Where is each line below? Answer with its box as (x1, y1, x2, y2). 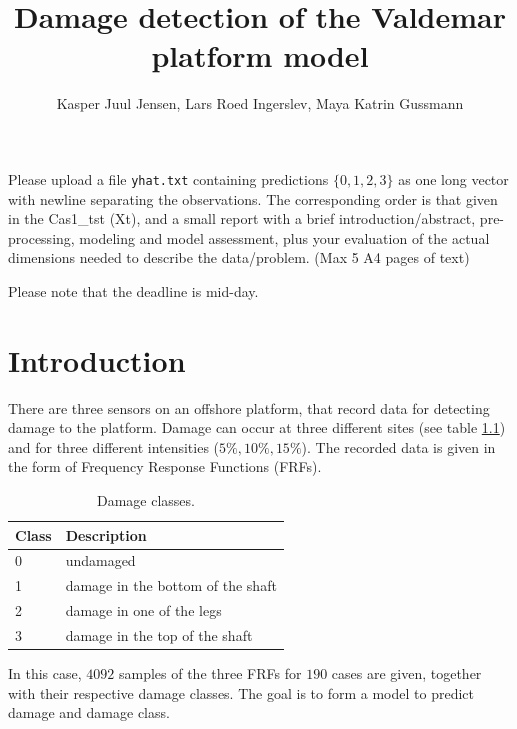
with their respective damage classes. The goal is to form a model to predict (8, 682, 474, 703)
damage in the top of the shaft (65, 625, 253, 645)
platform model (151, 35, 369, 76)
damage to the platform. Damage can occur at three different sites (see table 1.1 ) (8, 417, 506, 438)
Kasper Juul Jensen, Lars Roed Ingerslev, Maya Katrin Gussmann (56, 93, 464, 114)
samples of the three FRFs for (118, 663, 302, 684)
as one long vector (398, 168, 509, 189)
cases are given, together (331, 663, 482, 684)
